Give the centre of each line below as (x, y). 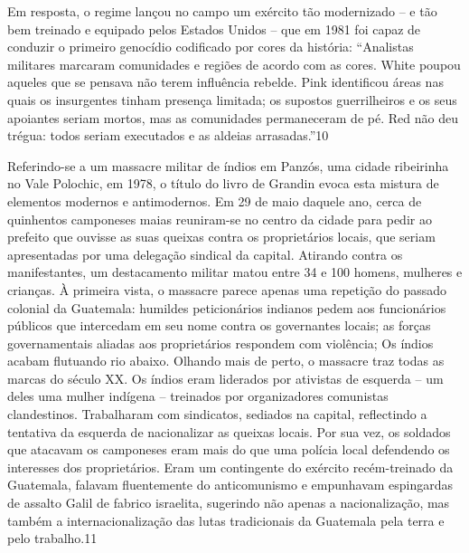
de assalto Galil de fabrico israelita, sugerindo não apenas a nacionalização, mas (229, 503)
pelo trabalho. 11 (52, 538)
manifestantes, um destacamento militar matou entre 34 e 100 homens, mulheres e (235, 272)
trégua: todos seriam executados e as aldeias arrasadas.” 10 (168, 135)
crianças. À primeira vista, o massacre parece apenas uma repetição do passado (227, 289)
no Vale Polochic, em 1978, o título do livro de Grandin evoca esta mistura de (223, 183)
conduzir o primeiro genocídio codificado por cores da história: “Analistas (211, 47)
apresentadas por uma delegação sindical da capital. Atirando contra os (205, 254)
